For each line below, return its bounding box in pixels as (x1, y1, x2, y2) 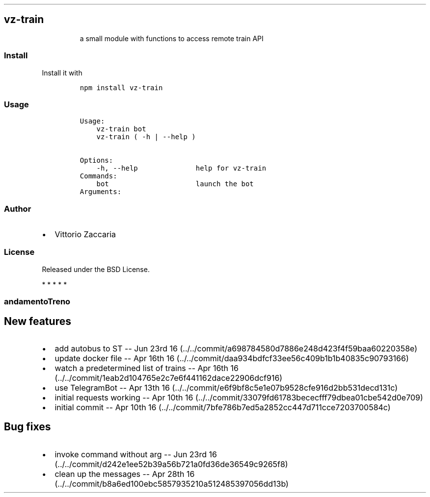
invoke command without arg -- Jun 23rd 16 (54, 449, 217, 459)
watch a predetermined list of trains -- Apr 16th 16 (54, 363, 239, 373)
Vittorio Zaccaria (54, 229, 116, 240)
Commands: (80, 172, 117, 180)
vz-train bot (96, 125, 146, 133)
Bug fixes (4, 421, 51, 433)
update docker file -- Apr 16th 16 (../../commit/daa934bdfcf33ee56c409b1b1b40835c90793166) (54, 353, 409, 364)
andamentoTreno (4, 297, 71, 307)
